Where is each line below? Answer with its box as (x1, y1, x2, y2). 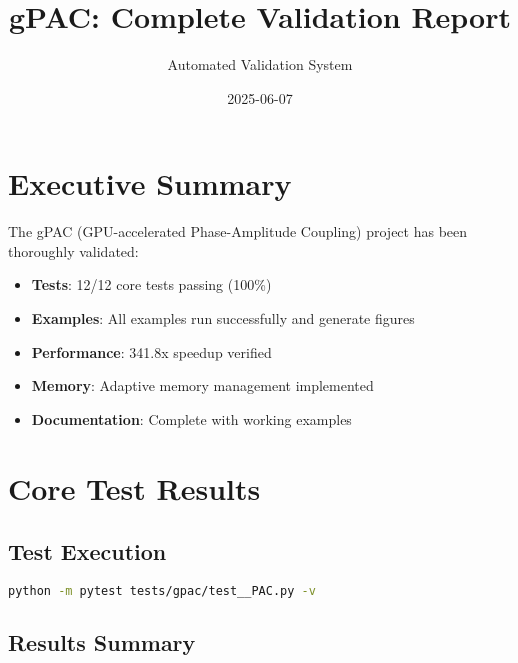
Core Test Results (8, 467, 261, 508)
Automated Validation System (167, 54, 353, 75)
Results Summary (8, 627, 196, 658)
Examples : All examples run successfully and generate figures (31, 308, 415, 329)
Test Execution (8, 536, 167, 567)
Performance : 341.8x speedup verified (31, 341, 272, 362)
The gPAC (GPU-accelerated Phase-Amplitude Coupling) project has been (8, 221, 468, 242)
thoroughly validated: (8, 240, 139, 261)
